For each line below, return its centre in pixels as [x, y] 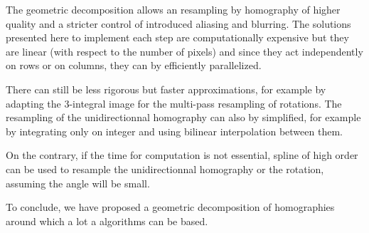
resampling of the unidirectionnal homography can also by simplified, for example [183, 117]
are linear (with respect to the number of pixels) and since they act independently [184, 51]
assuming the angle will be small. [78, 183]
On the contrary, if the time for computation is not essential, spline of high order [182, 155]
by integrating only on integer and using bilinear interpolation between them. [174, 131]
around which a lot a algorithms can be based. [107, 221]
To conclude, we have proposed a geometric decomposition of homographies [170, 207]
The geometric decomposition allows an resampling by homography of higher [173, 9]
